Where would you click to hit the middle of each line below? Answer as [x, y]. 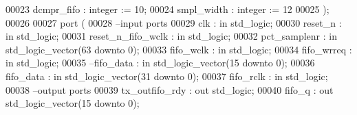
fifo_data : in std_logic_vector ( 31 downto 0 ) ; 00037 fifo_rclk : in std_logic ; [167, 76]
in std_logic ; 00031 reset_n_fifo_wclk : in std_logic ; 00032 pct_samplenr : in [171, 36]
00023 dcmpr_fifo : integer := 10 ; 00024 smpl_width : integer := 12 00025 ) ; [167, 9]
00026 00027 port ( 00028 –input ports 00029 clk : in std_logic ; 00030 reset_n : [174, 22]
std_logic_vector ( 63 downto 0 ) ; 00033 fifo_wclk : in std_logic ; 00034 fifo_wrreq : [179, 49]
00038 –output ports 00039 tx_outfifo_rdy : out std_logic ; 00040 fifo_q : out [170, 89]
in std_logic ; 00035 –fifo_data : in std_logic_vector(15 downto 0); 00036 [160, 63]
